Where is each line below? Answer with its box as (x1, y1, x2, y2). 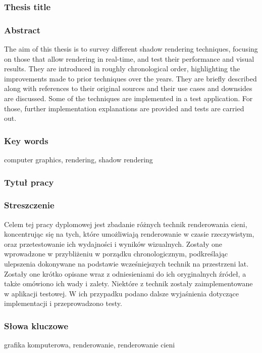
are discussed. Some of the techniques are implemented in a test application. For (4, 93, 253, 104)
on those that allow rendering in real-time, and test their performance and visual (4, 53, 254, 64)
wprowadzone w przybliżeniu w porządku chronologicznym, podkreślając (4, 248, 228, 259)
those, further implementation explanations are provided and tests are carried (4, 103, 244, 113)
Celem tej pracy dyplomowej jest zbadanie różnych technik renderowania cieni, (4, 218, 247, 229)
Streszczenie (4, 199, 55, 211)
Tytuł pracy (4, 175, 54, 188)
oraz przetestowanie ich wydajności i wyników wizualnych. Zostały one (4, 238, 222, 249)
